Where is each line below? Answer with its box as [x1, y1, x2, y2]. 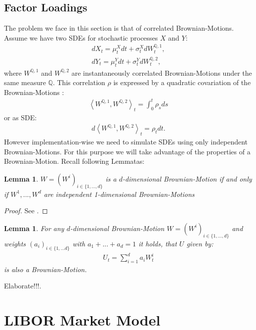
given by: [186, 238, 213, 248]
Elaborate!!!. [4, 281, 42, 291]
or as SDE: [4, 112, 37, 122]
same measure [4, 77, 46, 88]
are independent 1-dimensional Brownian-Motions [43, 189, 195, 199]
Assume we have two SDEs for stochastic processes [4, 32, 158, 43]
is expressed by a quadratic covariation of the [113, 77, 251, 88]
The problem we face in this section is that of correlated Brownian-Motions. [4, 23, 234, 33]
